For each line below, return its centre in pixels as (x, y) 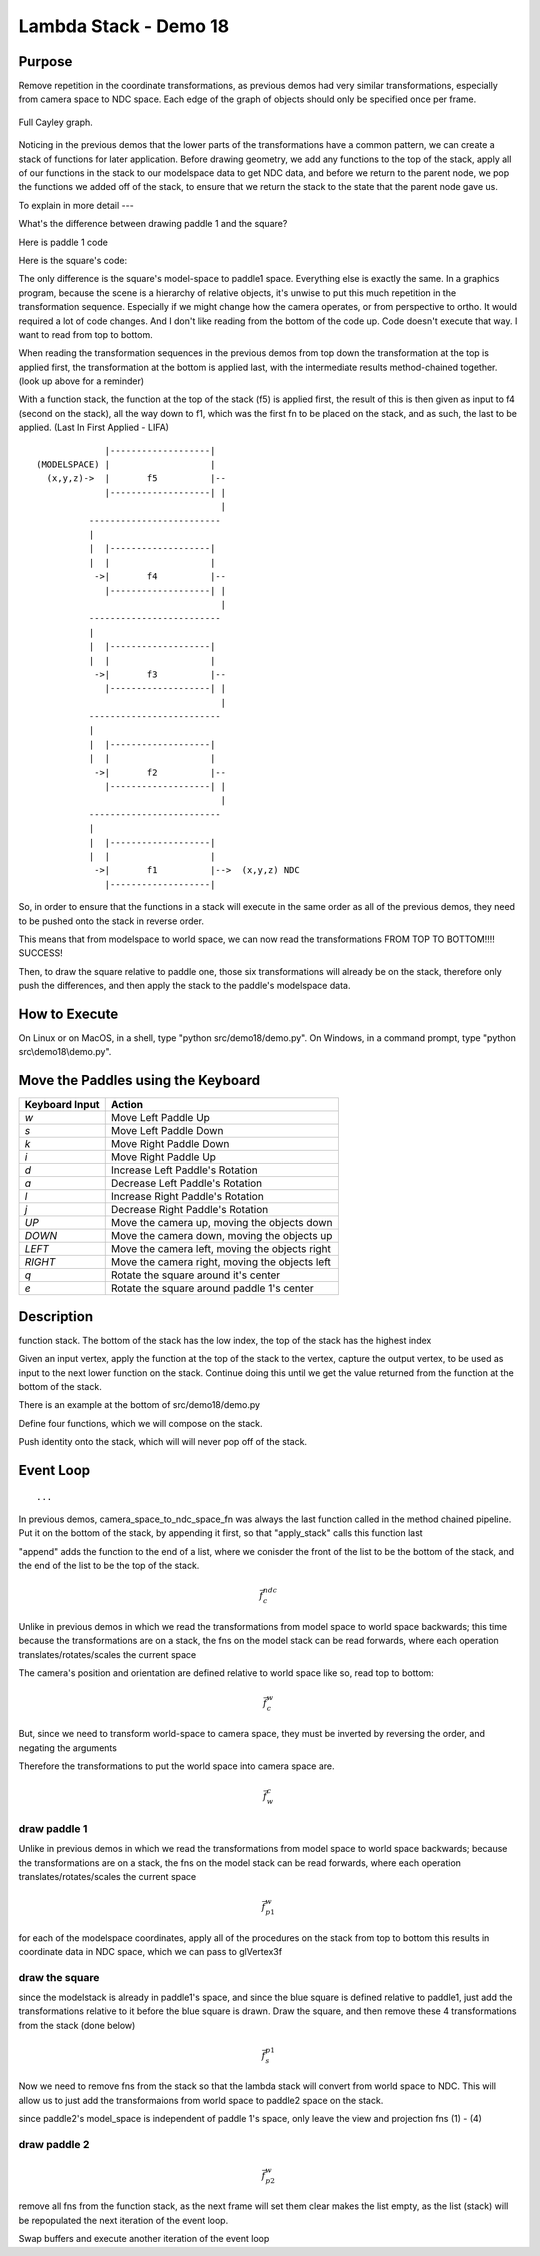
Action (127, 1105)
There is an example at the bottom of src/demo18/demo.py (139, 1405)
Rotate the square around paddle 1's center (212, 1288)
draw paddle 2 (54, 2144)
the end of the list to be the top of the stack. (109, 1566)
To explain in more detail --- (76, 205)
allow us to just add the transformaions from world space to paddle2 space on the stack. (201, 2100)
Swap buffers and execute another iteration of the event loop (144, 2239)
